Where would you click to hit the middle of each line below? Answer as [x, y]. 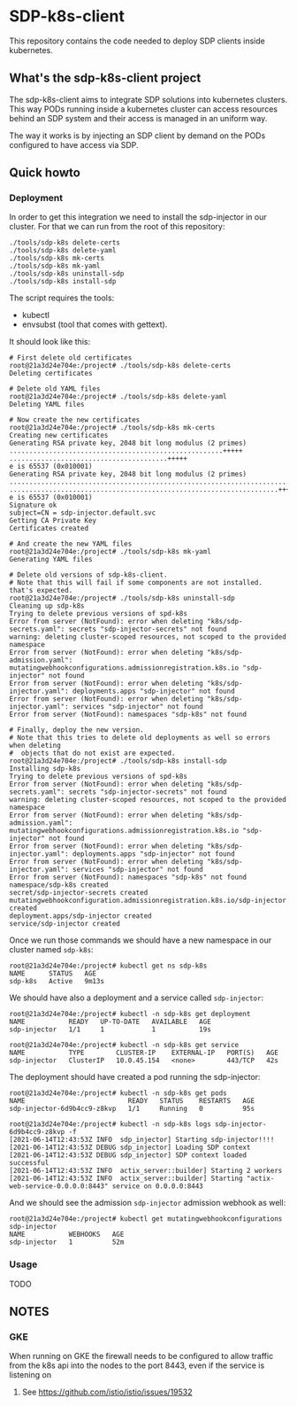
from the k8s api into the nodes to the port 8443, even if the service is [137, 1365]
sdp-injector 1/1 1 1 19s [110, 1029]
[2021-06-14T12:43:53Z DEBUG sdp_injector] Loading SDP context [130, 1148]
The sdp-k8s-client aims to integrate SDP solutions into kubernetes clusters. [148, 99]
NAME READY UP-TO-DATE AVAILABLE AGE [110, 1022]
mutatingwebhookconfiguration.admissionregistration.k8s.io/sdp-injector [148, 901]
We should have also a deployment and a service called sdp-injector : [136, 998]
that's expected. [41, 591]
